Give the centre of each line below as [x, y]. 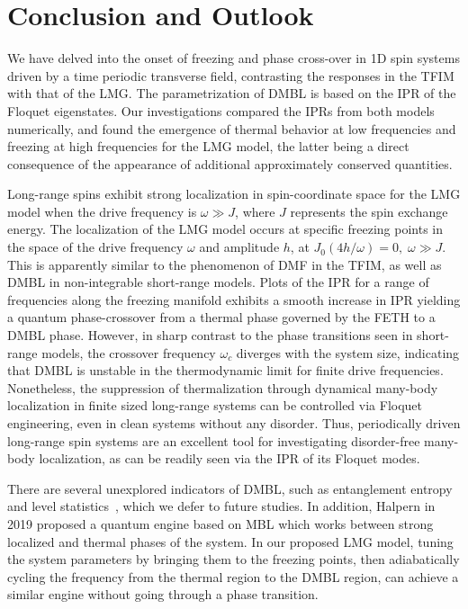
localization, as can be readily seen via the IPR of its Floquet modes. [229, 458]
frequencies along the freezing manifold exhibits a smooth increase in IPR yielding [234, 299]
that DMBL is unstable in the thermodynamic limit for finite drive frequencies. [225, 370]
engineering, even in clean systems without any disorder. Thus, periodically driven [234, 423]
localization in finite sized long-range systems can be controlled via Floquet [215, 405]
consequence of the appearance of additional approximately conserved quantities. [230, 163]
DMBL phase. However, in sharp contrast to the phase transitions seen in [210, 335]
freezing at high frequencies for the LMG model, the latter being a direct [208, 146]
